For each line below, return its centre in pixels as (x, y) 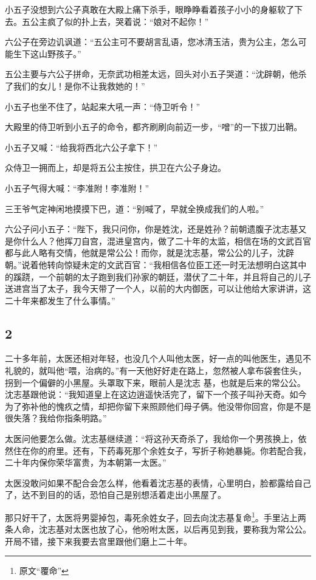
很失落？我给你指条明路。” (56, 418)
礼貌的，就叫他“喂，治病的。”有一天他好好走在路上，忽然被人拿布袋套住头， (156, 371)
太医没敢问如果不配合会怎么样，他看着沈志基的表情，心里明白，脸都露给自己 (158, 482)
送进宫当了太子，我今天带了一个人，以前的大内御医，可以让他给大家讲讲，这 (158, 288)
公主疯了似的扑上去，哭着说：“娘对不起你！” (119, 21)
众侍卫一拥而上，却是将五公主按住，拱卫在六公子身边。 (115, 167)
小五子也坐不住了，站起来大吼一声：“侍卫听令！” (103, 106)
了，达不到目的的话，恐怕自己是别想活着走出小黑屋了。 (115, 495)
